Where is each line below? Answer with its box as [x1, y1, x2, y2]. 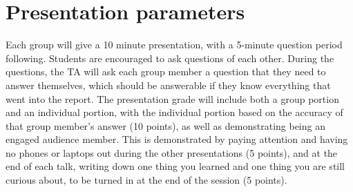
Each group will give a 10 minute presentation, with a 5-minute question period [6, 37, 343, 52]
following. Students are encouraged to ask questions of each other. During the [6, 50, 334, 65]
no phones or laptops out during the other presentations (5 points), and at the [6, 145, 338, 160]
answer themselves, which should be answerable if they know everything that [6, 77, 331, 92]
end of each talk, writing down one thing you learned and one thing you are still [6, 159, 345, 173]
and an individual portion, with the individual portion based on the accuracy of [6, 105, 343, 119]
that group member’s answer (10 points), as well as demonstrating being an [6, 118, 325, 133]
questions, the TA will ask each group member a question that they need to [6, 64, 326, 79]
